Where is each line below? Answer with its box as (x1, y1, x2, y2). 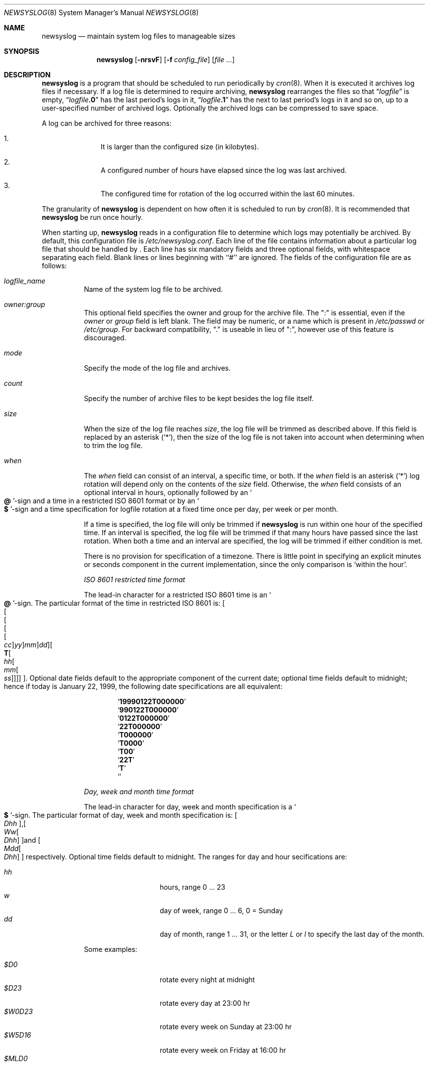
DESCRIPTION (4, 71, 51, 79)
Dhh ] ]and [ (4, 836, 41, 844)
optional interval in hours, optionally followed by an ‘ (84, 488, 252, 497)
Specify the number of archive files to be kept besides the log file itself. (84, 394, 314, 403)
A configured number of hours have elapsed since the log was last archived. (100, 166, 347, 174)
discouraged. (84, 333, 126, 342)
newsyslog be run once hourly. (42, 213, 143, 221)
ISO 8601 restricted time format (84, 575, 185, 584)
